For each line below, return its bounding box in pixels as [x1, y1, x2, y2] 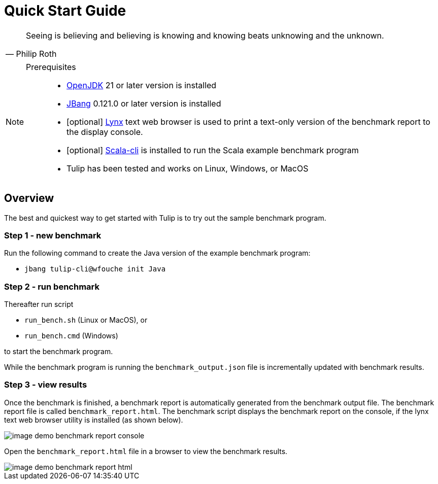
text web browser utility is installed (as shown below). [4, 415, 183, 424]
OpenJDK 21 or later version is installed [66, 80, 217, 90]
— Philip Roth [6, 48, 57, 59]
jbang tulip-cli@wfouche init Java [24, 265, 166, 273]
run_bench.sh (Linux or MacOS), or [24, 316, 148, 325]
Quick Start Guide [4, 2, 126, 19]
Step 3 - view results [4, 379, 87, 390]
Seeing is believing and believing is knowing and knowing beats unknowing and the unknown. [26, 30, 384, 41]
